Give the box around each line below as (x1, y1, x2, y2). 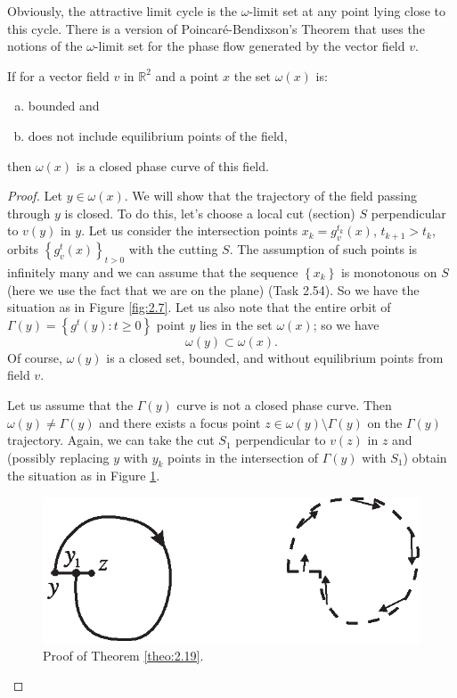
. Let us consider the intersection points (81, 221, 298, 240)
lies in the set (199, 315, 273, 333)
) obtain (403, 448, 447, 466)
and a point (155, 66, 219, 85)
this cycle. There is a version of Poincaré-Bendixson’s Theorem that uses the (7, 19, 425, 37)
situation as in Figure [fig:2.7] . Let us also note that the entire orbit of (7, 298, 391, 316)
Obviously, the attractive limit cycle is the (7, 2, 238, 20)
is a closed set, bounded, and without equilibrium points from (106, 348, 444, 366)
